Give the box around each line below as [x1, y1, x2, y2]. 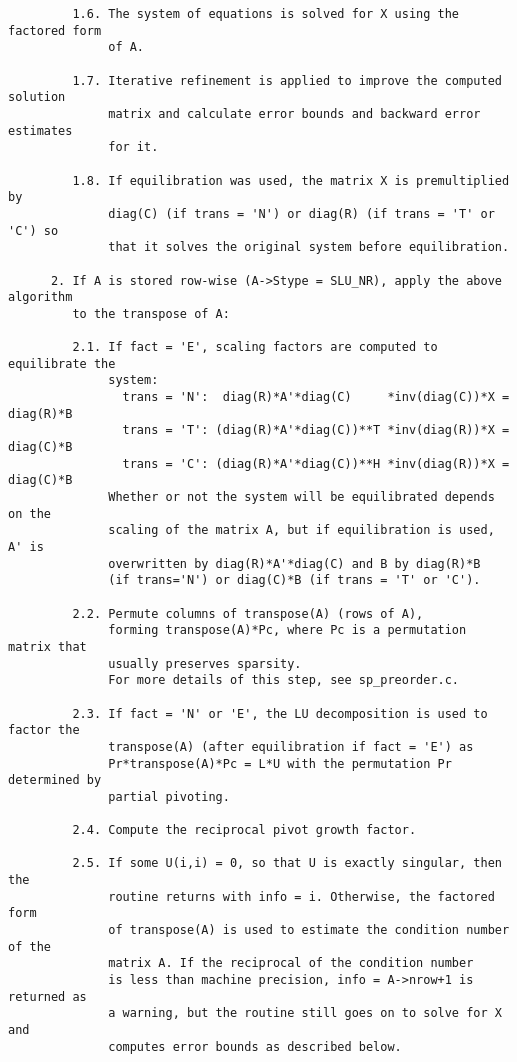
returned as [8, 989, 87, 1004]
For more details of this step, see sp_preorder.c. [108, 673, 460, 688]
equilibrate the [8, 356, 116, 371]
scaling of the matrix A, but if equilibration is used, [108, 523, 495, 538]
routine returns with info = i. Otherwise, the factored [108, 889, 495, 904]
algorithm [8, 290, 73, 305]
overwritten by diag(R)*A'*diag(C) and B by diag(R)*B [108, 556, 481, 571]
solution [8, 90, 66, 105]
